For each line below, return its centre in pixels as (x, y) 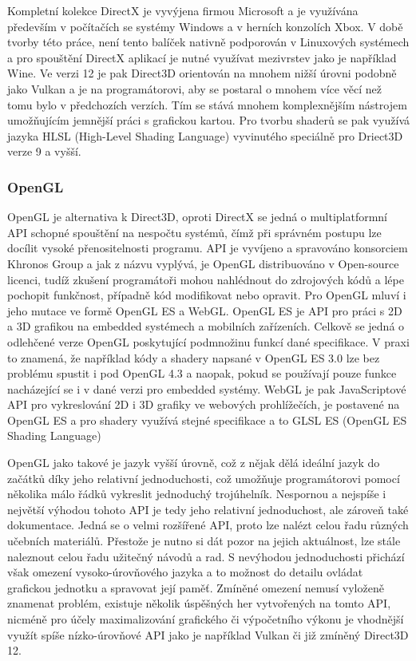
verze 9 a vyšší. (44, 151)
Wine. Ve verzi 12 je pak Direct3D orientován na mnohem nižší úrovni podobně (202, 73)
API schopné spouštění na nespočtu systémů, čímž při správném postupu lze (194, 232)
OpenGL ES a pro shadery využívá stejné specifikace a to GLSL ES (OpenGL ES (207, 420)
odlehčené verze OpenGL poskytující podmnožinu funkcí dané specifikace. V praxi (208, 341)
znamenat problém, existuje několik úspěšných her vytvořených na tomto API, (199, 603)
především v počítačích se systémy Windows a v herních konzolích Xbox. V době (205, 26)
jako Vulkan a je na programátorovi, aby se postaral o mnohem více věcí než (194, 88)
